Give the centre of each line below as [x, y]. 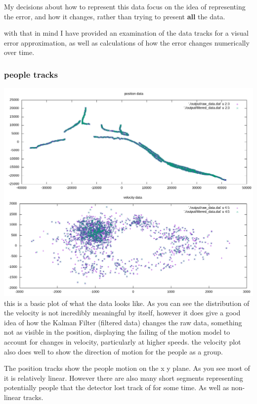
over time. [19, 52]
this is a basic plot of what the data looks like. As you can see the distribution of [127, 303]
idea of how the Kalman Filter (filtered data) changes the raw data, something [123, 322]
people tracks [31, 74]
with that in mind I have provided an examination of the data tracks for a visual [126, 33]
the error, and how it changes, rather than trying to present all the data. [115, 16]
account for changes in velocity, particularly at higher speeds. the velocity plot [123, 341]
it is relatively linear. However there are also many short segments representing [124, 378]
